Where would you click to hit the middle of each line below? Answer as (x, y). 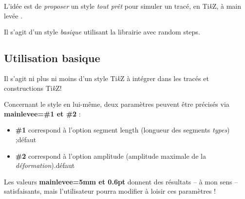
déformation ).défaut (45, 165)
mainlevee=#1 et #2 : (42, 113)
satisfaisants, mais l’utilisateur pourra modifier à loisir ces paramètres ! (110, 191)
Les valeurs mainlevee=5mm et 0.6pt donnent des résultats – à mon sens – (121, 181)
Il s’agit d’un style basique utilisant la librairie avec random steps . (102, 32)
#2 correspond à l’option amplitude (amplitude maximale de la (111, 156)
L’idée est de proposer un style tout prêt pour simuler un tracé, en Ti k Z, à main (123, 6)
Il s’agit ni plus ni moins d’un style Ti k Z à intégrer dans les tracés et (106, 78)
